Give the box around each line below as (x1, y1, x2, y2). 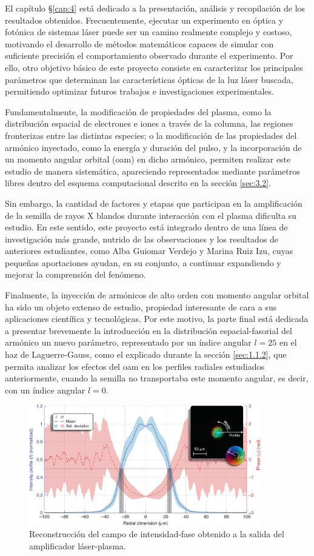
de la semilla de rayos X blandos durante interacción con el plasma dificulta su (5, 209, 297, 221)
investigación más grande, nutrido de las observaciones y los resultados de (5, 232, 279, 245)
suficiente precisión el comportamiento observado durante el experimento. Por (5, 49, 293, 62)
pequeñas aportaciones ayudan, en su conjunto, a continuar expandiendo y (5, 256, 281, 269)
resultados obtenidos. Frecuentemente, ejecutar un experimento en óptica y (5, 13, 284, 26)
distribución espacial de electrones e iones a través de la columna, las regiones (5, 117, 293, 130)
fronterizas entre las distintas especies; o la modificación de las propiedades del (5, 129, 297, 141)
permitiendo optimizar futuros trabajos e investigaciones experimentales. (5, 85, 274, 98)
